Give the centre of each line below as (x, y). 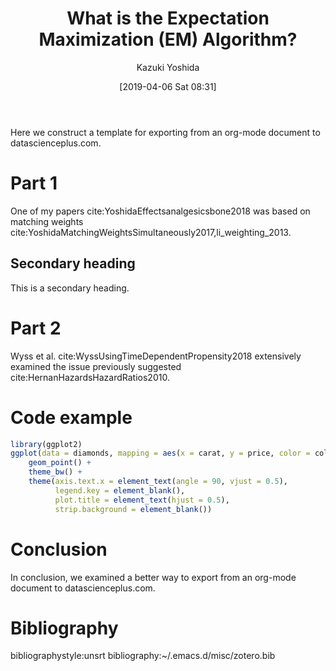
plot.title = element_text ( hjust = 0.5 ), (142, 500)
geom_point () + (60, 463)
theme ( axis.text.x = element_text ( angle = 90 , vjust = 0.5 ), (158, 482)
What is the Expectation (168, 18)
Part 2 (36, 328)
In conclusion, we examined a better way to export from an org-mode (153, 577)
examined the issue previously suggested (96, 366)
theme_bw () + (55, 472)
